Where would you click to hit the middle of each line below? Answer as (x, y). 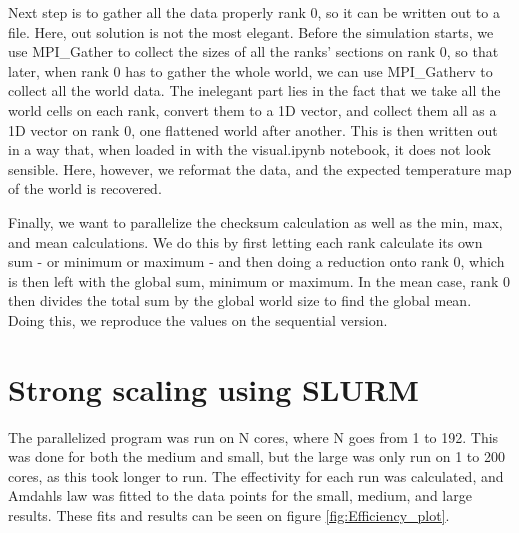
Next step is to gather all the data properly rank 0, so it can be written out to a (254, 12)
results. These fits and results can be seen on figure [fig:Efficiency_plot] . (229, 515)
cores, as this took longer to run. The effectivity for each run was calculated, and (256, 475)
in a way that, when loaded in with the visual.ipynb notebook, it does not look (249, 149)
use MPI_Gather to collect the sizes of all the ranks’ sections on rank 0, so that (253, 51)
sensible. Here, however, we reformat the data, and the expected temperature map (260, 168)
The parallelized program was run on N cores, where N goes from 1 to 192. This (253, 436)
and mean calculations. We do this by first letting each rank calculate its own (245, 241)
